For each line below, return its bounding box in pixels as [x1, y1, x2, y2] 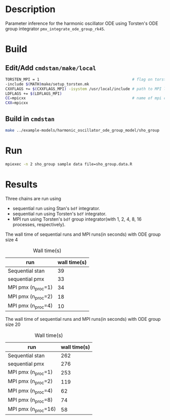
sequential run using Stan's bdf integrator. [12, 205, 100, 211]
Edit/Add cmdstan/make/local [5, 63, 97, 72]
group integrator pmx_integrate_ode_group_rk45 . [5, 25, 105, 31]
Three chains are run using [5, 195, 62, 201]
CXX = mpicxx [5, 100, 28, 106]
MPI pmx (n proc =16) [8, 405, 56, 413]
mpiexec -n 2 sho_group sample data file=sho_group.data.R [5, 161, 133, 166]
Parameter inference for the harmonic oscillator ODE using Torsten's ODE [5, 20, 158, 26]
